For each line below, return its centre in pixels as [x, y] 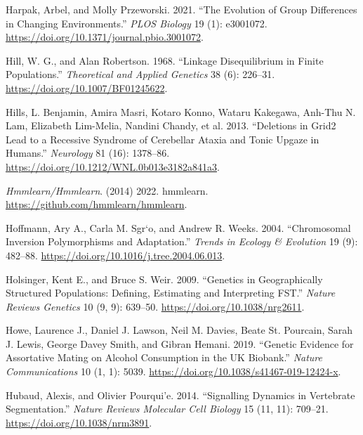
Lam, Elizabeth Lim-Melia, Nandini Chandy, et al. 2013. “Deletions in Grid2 [171, 125]
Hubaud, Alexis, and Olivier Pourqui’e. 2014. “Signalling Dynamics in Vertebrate [180, 395]
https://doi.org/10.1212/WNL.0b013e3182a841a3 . [113, 166]
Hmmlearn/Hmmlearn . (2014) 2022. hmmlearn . [107, 190]
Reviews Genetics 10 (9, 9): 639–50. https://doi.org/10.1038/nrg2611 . [155, 306]
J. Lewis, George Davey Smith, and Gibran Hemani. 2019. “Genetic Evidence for [180, 343]
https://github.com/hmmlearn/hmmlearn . [97, 204]
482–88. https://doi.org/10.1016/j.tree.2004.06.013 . [115, 255]
